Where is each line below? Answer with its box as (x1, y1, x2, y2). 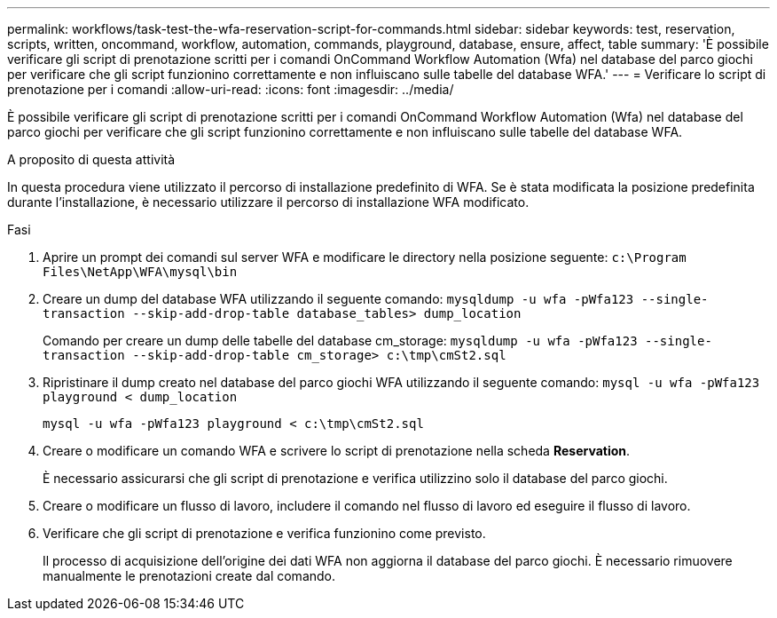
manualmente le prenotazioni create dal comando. (43, 568, 336, 583)
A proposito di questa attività (7, 152, 176, 167)
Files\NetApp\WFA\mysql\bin (43, 265, 238, 279)
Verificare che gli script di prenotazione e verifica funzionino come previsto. (43, 526, 486, 541)
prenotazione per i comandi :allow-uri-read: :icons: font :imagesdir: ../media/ (7, 82, 454, 97)
